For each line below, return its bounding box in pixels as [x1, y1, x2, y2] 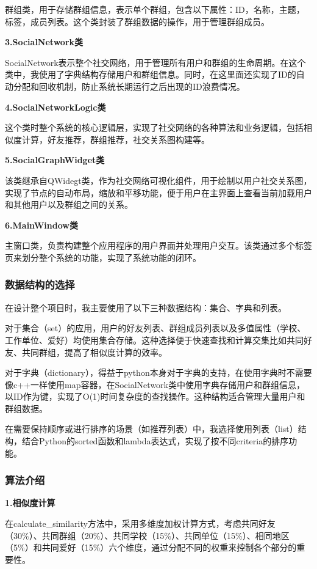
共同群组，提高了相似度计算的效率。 [21, 345, 167, 358]
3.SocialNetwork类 [5, 35, 84, 48]
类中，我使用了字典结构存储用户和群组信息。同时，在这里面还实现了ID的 [5, 68, 296, 81]
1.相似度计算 [5, 496, 55, 509]
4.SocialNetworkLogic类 [5, 100, 106, 113]
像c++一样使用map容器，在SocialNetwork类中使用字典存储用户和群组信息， [5, 378, 305, 391]
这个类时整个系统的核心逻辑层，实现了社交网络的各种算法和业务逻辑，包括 [5, 121, 304, 134]
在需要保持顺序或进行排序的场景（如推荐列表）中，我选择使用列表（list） [5, 422, 298, 435]
